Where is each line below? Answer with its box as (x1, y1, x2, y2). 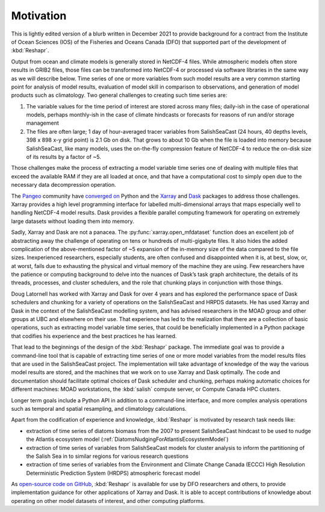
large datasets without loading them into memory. (11, 217, 135, 225)
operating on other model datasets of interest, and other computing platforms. (11, 497, 205, 504)
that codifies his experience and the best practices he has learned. (11, 332, 177, 340)
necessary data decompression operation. (11, 181, 117, 189)
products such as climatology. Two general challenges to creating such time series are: (11, 92, 227, 99)
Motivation (11, 9, 67, 22)
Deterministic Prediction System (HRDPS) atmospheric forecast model (26, 469, 200, 476)
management (26, 119, 60, 126)
